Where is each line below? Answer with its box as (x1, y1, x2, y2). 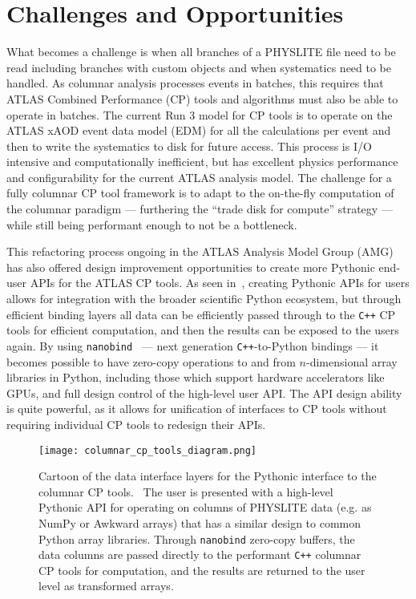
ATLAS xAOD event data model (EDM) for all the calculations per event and (6, 122, 391, 139)
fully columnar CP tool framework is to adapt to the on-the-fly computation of (6, 184, 394, 201)
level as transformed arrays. (38, 577, 174, 594)
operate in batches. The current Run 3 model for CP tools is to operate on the (6, 106, 393, 123)
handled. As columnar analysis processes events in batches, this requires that (6, 75, 384, 91)
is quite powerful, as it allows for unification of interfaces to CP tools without (6, 400, 387, 417)
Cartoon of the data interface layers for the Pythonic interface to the (38, 467, 377, 484)
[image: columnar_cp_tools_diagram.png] (38, 444, 257, 456)
